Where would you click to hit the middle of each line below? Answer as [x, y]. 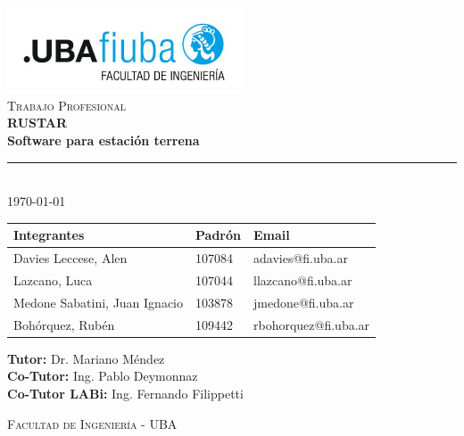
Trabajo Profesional [67, 105]
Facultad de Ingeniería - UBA [92, 423]
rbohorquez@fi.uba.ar [311, 324]
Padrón [218, 235]
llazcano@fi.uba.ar [302, 280]
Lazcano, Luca [53, 280]
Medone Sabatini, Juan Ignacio [99, 302]
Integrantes [49, 235]
